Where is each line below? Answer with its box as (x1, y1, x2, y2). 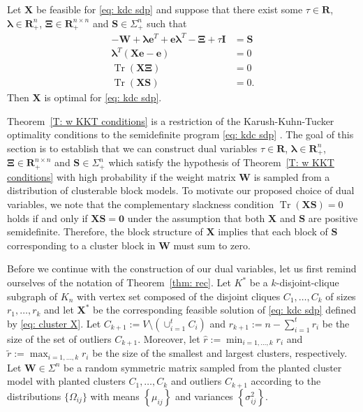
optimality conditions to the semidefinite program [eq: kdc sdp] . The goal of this (7, 127, 354, 142)
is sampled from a (253, 169, 330, 184)
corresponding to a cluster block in (7, 237, 156, 252)
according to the (251, 374, 321, 388)
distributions (7, 388, 61, 403)
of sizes (325, 288, 356, 303)
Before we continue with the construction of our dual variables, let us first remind (7, 261, 357, 276)
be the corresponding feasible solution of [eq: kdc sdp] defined (93, 302, 356, 317)
